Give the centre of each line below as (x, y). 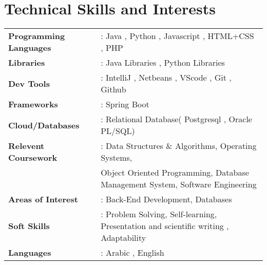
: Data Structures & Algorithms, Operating (179, 146)
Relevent (26, 146)
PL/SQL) (118, 131)
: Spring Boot (125, 104)
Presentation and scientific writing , (165, 226)
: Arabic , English (132, 253)
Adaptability (123, 238)
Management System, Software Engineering (179, 184)
